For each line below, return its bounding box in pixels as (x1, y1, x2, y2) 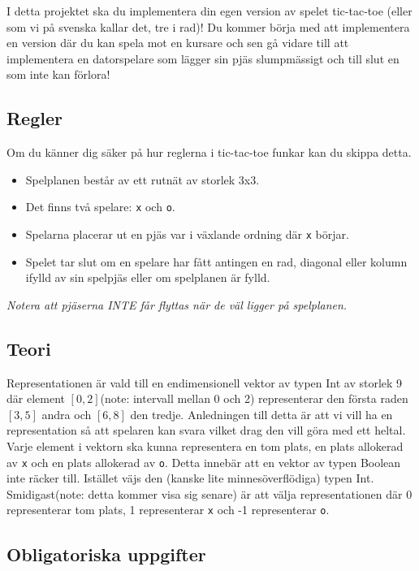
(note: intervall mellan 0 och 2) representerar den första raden (100, 390, 408, 407)
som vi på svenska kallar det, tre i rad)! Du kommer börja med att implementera (6, 18, 410, 35)
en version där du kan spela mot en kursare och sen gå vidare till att (6, 34, 349, 51)
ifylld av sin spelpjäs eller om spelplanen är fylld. (25, 269, 270, 286)
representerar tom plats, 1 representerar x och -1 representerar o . (6, 501, 330, 518)
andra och (41, 405, 92, 422)
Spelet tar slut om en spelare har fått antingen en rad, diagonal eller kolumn (25, 253, 408, 270)
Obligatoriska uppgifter (6, 541, 206, 566)
